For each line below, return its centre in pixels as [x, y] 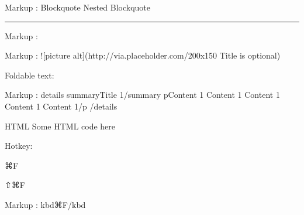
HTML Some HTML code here [60, 126]
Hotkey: [19, 146]
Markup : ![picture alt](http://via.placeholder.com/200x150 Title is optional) [143, 55]
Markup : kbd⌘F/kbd [45, 204]
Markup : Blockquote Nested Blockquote [78, 7]
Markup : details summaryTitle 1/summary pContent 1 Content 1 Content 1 [142, 95]
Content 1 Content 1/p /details [61, 106]
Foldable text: [30, 75]
